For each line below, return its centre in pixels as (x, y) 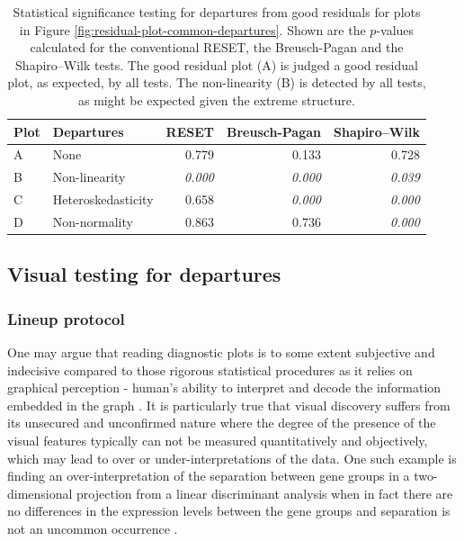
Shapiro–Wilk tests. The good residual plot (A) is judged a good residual (217, 64)
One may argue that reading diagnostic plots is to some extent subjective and (221, 352)
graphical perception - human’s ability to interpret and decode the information (224, 388)
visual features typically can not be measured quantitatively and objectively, (218, 440)
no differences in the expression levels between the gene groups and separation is (229, 511)
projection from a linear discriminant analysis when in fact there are (265, 493)
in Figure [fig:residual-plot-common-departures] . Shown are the (192, 29)
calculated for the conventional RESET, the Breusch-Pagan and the (217, 47)
